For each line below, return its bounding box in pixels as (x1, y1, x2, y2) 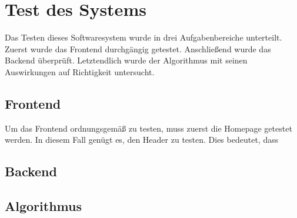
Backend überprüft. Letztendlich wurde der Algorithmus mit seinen (5, 54, 248, 66)
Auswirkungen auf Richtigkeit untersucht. (5, 65, 155, 78)
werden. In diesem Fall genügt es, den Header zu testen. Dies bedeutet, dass (5, 133, 279, 146)
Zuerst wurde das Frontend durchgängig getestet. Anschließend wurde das (5, 42, 271, 55)
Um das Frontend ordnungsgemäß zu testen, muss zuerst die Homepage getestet (5, 122, 292, 134)
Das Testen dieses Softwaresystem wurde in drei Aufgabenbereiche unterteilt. (5, 31, 282, 43)
